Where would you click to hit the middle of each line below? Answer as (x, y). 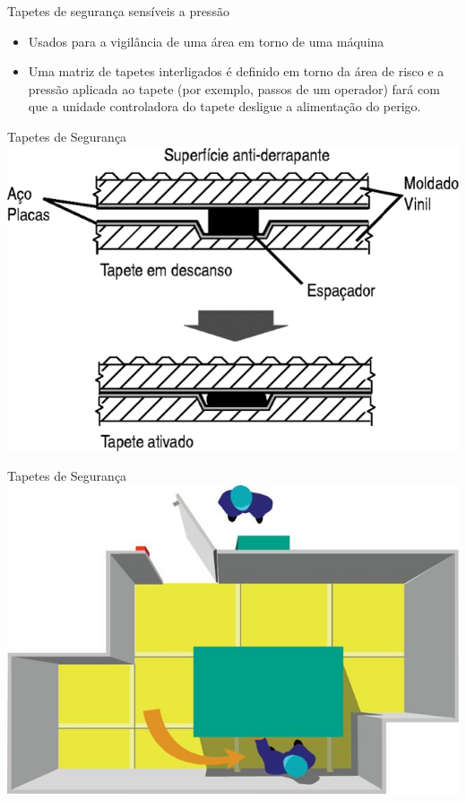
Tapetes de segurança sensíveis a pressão (118, 11)
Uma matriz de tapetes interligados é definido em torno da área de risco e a (236, 71)
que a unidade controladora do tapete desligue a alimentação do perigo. (224, 106)
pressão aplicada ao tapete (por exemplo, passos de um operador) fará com (234, 88)
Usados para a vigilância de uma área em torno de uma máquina (206, 41)
